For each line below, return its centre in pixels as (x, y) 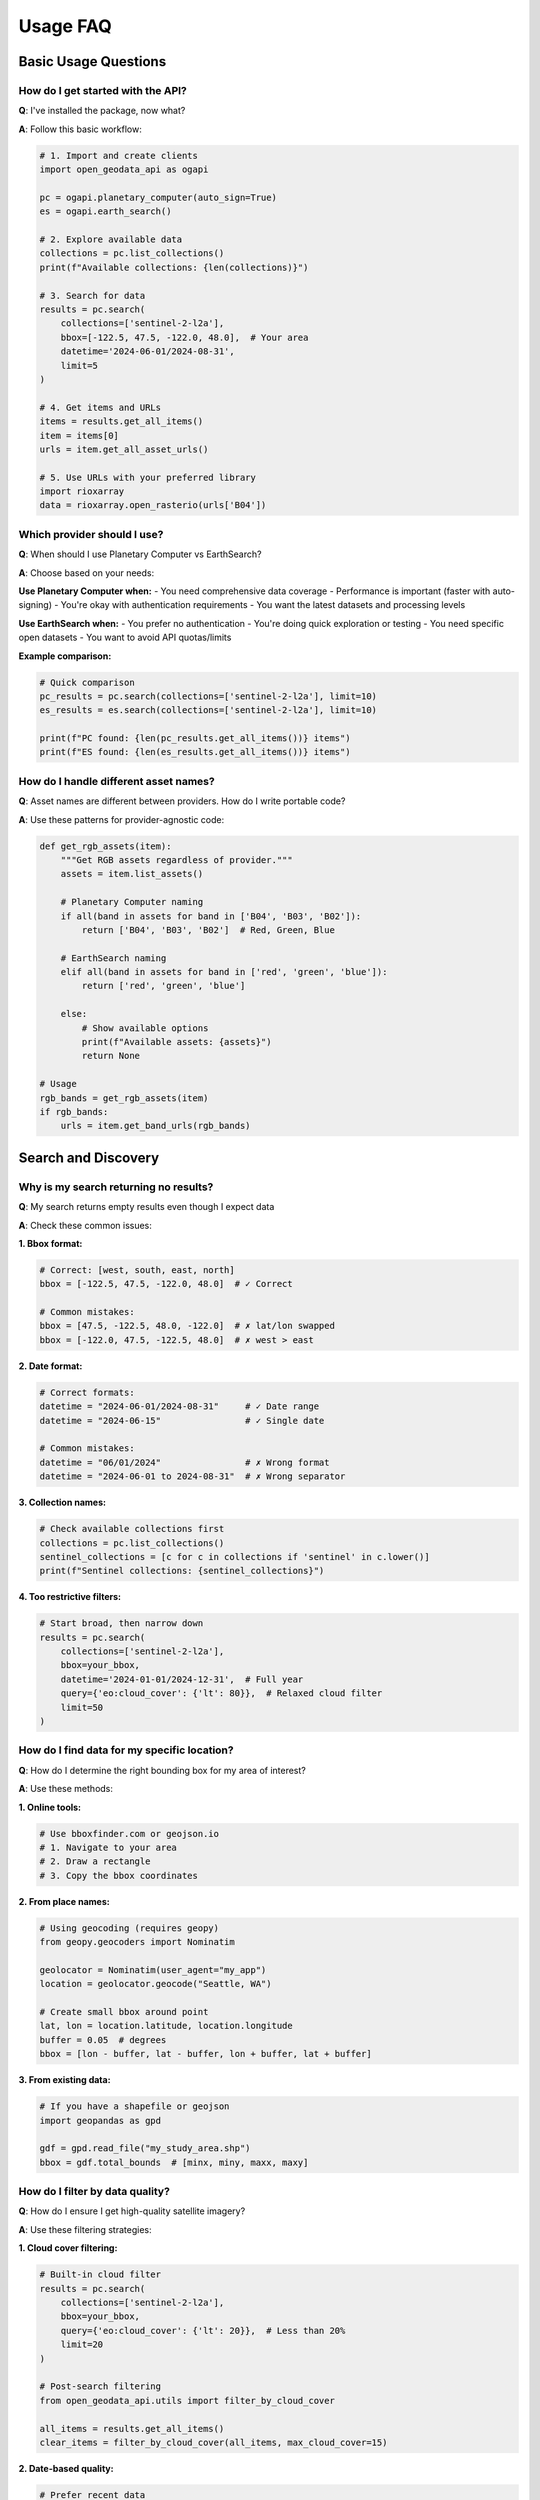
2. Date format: (50, 1366)
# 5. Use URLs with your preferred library (148, 477)
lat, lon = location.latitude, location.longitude (166, 2026)
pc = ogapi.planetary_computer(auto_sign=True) (158, 197)
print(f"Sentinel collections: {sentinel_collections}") (182, 1571)
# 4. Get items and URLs (100, 407)
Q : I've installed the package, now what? (102, 111)
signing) (35, 605)
